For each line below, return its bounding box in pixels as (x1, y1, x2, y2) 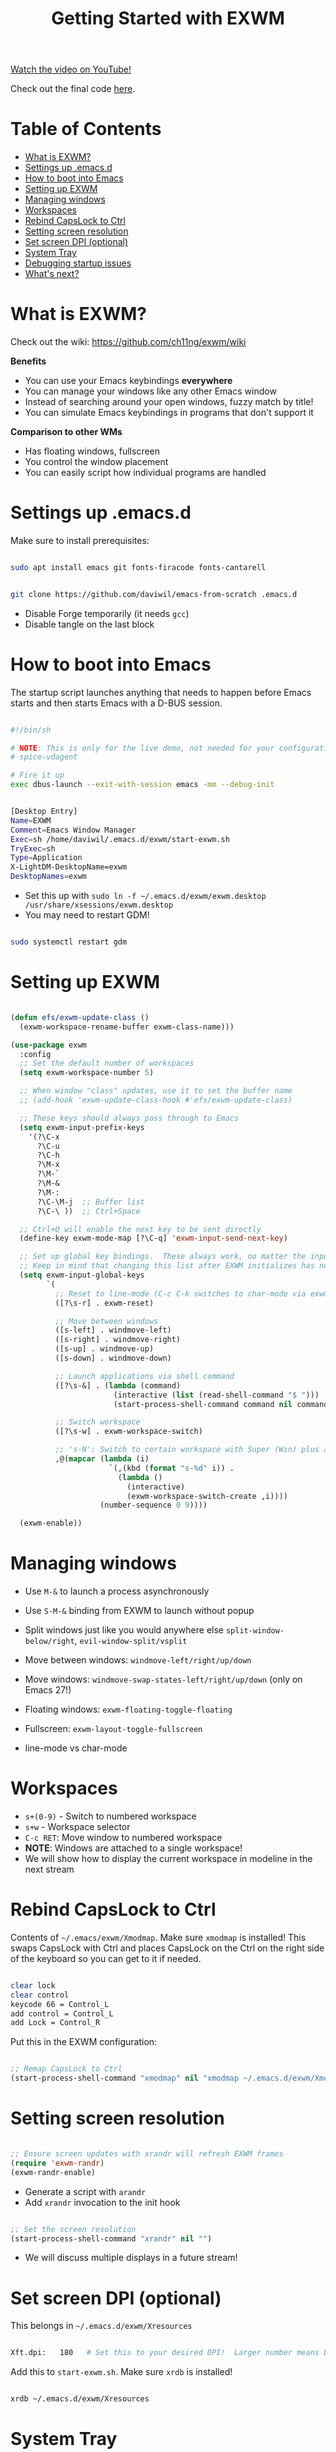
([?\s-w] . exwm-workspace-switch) (54, 1427, 203, 1437)
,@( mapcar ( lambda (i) (54, 1454, 150, 1464)
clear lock (10, 1980, 56, 1991)
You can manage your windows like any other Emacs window (24, 385, 277, 397)
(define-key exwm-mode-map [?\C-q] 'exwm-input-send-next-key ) (19, 1233, 288, 1244)
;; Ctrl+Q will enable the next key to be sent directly (19, 1224, 262, 1234)
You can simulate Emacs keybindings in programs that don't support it (24, 407, 314, 419)
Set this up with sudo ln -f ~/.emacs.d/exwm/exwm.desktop (24, 890, 267, 902)
